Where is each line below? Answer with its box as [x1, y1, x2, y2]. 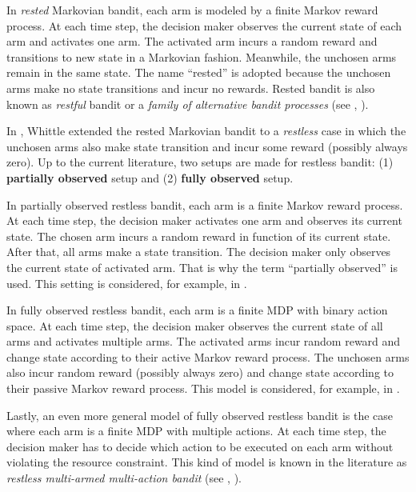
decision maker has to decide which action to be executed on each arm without [6, 438, 394, 454]
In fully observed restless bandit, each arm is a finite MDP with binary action [6, 302, 388, 318]
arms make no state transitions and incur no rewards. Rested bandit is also [6, 79, 375, 96]
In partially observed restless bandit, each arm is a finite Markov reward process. [6, 196, 403, 213]
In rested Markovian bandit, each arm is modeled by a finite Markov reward [6, 2, 378, 18]
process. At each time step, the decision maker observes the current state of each [6, 17, 402, 34]
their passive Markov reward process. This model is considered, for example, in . [6, 380, 400, 397]
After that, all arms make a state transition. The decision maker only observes [6, 243, 391, 260]
